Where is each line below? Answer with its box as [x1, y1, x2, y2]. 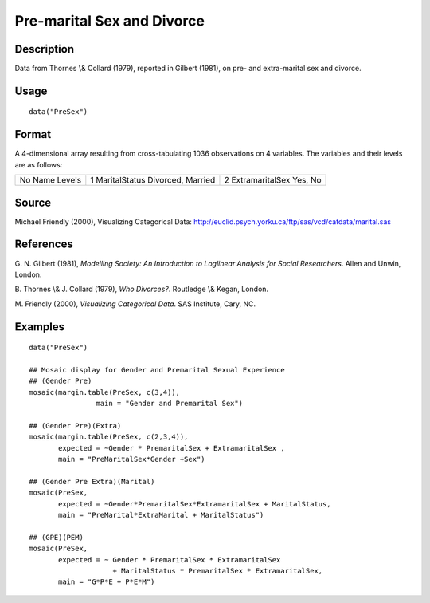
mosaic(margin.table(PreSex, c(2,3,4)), [29, 432, 189, 442]
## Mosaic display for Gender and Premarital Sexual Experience [29, 365, 286, 374]
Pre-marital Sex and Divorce [14, 12, 205, 30]
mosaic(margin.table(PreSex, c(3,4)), [29, 388, 181, 396]
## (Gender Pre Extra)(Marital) [29, 477, 155, 486]
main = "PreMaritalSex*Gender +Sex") [58, 455, 206, 464]
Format [14, 128, 52, 141]
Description [14, 42, 75, 56]
